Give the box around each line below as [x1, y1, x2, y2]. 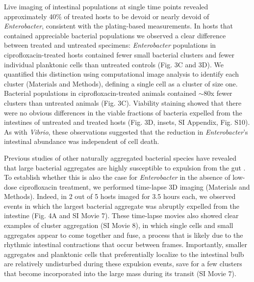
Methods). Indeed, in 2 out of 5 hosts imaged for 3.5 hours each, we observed [4, 191, 236, 201]
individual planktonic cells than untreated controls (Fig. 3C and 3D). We [4, 59, 224, 69]
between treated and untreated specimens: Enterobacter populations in [4, 40, 216, 50]
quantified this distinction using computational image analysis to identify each [4, 69, 239, 79]
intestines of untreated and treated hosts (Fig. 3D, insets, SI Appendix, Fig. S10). [4, 117, 250, 127]
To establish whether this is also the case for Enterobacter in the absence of [4, 172, 230, 182]
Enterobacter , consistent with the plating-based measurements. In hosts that [4, 21, 233, 31]
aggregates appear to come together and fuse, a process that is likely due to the [4, 229, 243, 240]
